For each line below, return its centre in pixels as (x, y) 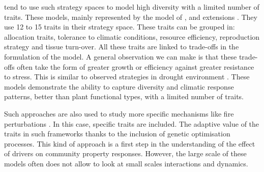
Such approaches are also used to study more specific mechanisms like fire (119, 113)
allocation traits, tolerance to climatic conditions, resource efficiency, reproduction (132, 36)
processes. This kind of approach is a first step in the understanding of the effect (130, 143)
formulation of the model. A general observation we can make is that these (121, 56)
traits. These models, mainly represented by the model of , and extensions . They (131, 17)
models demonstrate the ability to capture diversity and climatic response (119, 86)
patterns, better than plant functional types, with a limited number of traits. (124, 96)
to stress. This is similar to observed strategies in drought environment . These (127, 77)
